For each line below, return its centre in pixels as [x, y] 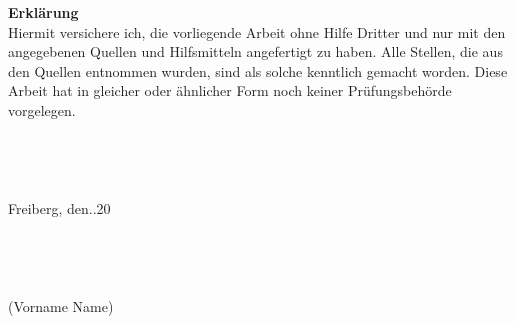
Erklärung [43, 12]
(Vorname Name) [61, 305]
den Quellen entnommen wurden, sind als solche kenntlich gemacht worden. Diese [258, 70]
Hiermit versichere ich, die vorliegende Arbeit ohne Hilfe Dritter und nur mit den [257, 31]
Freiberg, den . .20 [59, 207]
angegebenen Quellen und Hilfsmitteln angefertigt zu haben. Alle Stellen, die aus [255, 51]
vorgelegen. [42, 109]
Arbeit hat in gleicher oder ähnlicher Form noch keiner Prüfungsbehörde [230, 90]
